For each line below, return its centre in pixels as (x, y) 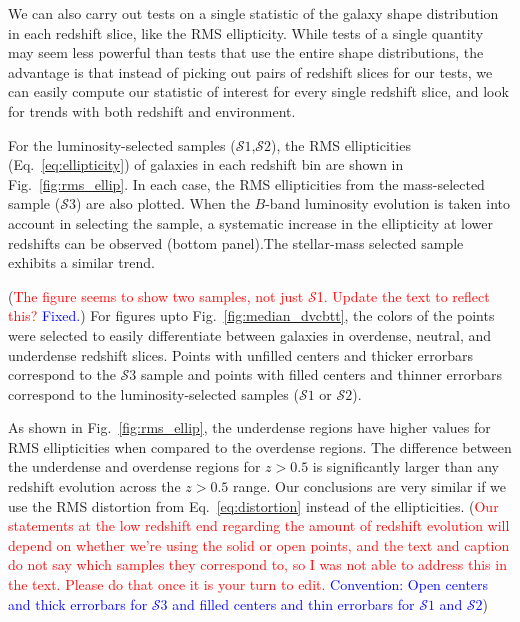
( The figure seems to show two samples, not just (156, 295)
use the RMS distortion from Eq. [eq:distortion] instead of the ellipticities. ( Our (253, 505)
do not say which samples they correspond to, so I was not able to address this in (257, 564)
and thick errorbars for (78, 603)
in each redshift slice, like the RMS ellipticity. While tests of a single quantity (246, 32)
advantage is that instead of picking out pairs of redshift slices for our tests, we (250, 71)
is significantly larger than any (405, 466)
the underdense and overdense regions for (134, 466)
